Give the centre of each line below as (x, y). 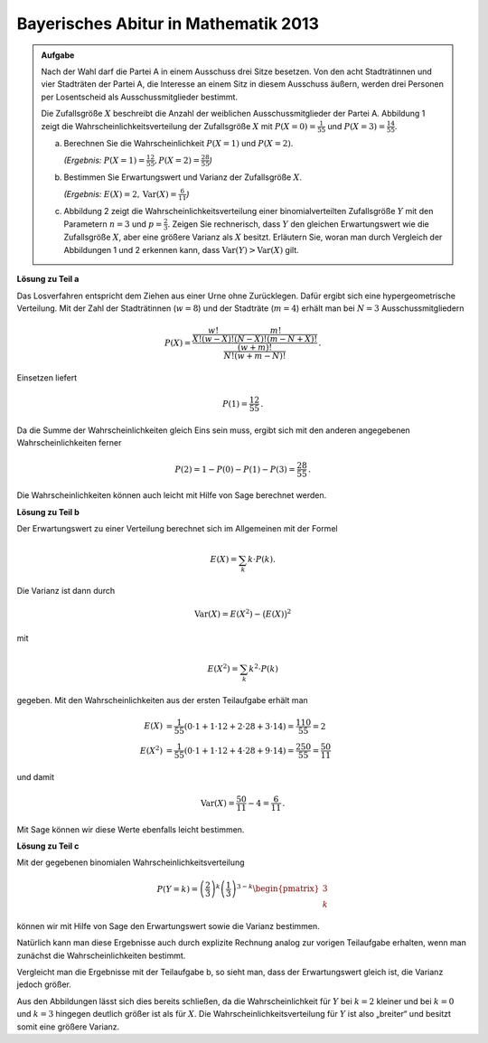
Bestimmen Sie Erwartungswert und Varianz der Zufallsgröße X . (183, 177)
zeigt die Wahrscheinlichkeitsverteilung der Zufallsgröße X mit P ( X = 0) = (178, 126)
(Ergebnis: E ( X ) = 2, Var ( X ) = (120, 193)
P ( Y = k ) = (178, 889)
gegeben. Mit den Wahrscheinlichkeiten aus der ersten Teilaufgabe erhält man (163, 700)
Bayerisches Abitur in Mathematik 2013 (168, 23)
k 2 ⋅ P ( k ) (264, 668)
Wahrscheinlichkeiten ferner (69, 443)
